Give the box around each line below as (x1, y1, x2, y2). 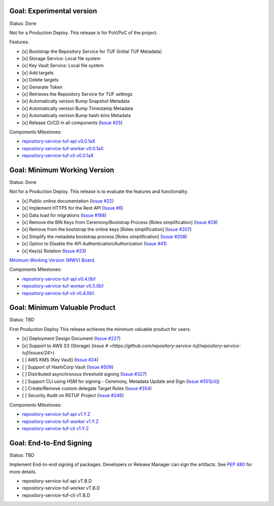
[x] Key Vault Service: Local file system (22, 63, 104, 69)
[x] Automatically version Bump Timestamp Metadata (22, 105, 133, 111)
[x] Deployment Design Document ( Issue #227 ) (22, 335, 121, 342)
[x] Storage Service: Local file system (22, 55, 101, 62)
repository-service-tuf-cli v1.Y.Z (22, 425, 89, 431)
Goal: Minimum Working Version (9, 165, 114, 174)
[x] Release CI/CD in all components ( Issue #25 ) (22, 120, 123, 126)
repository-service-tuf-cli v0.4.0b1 (22, 290, 94, 296)
